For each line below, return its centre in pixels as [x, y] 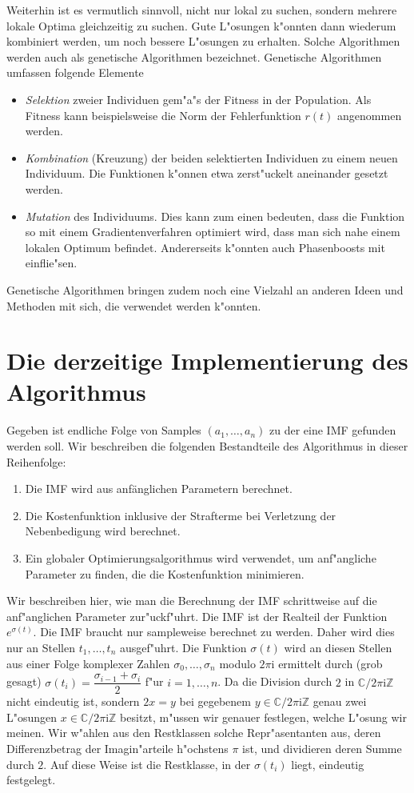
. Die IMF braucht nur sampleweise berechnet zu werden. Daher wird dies [214, 632]
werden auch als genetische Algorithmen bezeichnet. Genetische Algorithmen [194, 56]
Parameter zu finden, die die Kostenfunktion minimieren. [165, 573]
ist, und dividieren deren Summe [322, 748]
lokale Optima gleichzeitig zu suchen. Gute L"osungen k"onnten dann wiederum [201, 25]
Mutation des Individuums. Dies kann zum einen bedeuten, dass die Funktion [215, 216]
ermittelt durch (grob [330, 663]
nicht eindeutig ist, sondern [73, 701]
